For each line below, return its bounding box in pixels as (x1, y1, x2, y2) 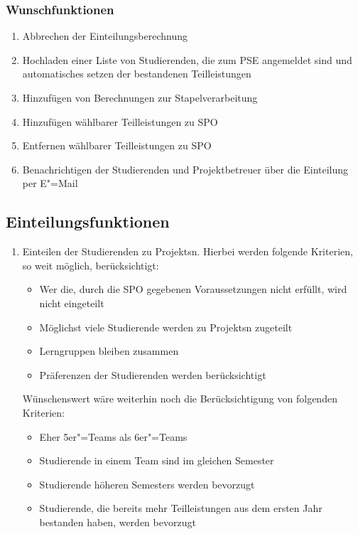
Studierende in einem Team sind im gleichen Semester (39, 453, 274, 468)
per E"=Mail (22, 176, 78, 191)
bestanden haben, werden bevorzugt (39, 514, 196, 529)
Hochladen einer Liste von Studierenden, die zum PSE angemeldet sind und (22, 52, 352, 67)
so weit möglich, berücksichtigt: (22, 257, 159, 272)
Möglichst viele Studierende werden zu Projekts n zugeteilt (39, 319, 293, 334)
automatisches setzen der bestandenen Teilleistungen (22, 66, 251, 81)
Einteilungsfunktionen (6, 210, 170, 233)
